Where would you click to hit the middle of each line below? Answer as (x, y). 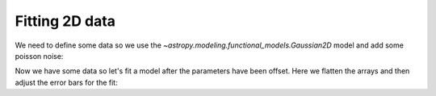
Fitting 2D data (65, 21)
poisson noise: (39, 56)
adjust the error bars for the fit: (66, 82)
